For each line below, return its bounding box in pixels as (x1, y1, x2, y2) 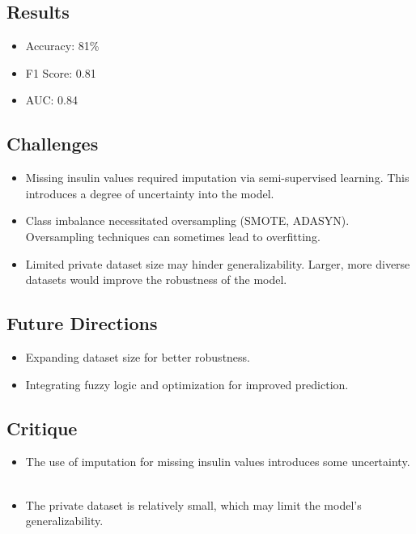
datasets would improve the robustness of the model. (25, 271, 287, 288)
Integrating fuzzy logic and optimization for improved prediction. (25, 375, 349, 392)
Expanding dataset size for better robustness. (25, 348, 251, 365)
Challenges (6, 131, 99, 156)
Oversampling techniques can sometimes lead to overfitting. (25, 227, 320, 244)
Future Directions (6, 311, 158, 336)
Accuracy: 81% (25, 37, 100, 54)
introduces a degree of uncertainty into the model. (25, 184, 274, 201)
